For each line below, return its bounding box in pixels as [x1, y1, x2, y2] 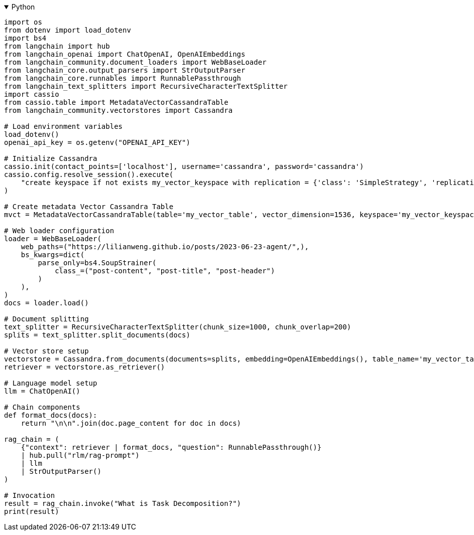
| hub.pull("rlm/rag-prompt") [21, 451, 140, 459]
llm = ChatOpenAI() [4, 387, 80, 395]
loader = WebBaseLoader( [4, 235, 101, 243]
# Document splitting [4, 315, 89, 323]
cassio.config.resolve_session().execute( [4, 170, 174, 179]
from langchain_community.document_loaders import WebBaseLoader [4, 58, 267, 66]
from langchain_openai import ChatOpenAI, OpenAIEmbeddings [4, 50, 246, 58]
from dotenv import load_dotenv [4, 26, 131, 34]
